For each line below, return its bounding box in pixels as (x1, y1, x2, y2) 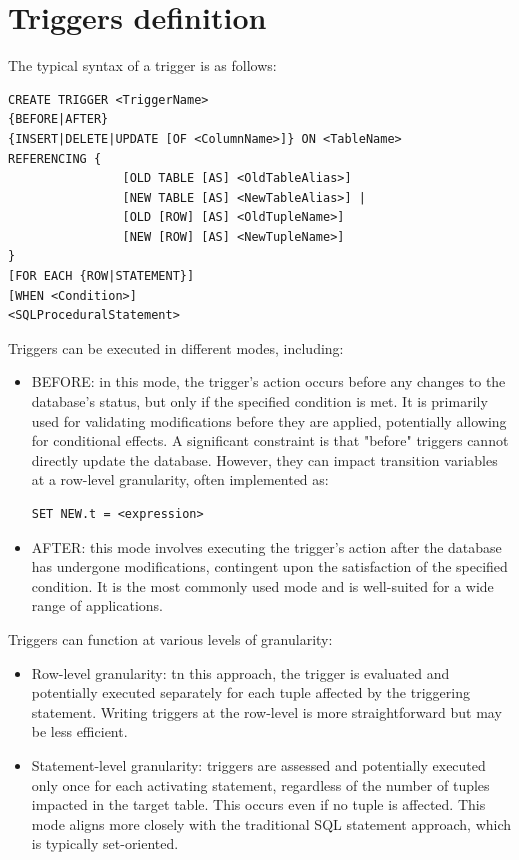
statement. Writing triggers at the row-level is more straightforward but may (31, 701, 502, 722)
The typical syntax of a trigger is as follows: (8, 55, 277, 76)
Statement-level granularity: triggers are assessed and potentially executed (31, 754, 486, 775)
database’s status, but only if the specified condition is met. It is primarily (31, 391, 488, 412)
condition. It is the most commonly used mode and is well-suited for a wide (31, 575, 494, 596)
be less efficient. (31, 721, 128, 742)
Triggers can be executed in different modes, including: (8, 337, 344, 358)
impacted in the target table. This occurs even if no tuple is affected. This (31, 794, 486, 815)
